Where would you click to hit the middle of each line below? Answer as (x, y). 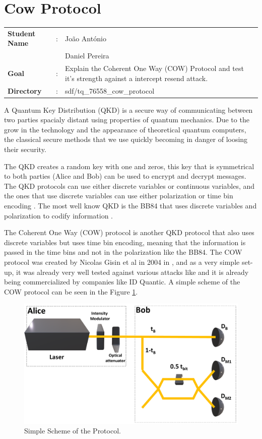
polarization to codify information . (58, 215)
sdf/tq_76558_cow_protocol (110, 90)
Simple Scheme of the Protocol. (73, 431)
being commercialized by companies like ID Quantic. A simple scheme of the (122, 282)
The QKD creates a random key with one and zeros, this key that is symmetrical (129, 166)
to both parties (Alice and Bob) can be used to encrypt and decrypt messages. (125, 176)
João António (86, 38)
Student (22, 33)
